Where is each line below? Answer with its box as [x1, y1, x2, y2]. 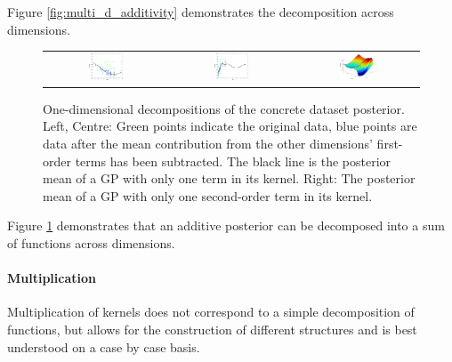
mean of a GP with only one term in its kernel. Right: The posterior [43, 169, 416, 188]
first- [376, 134, 403, 153]
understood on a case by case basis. [7, 337, 200, 356]
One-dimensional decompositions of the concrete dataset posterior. [43, 99, 405, 117]
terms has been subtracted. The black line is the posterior [75, 151, 391, 170]
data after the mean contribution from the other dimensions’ [43, 134, 373, 153]
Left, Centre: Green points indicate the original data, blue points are [43, 117, 417, 135]
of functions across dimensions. [7, 234, 175, 252]
